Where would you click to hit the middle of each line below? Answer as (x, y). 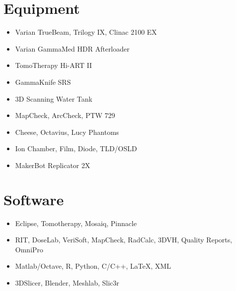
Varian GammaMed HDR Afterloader (72, 48)
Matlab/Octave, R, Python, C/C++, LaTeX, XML (93, 266)
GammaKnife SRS (43, 82)
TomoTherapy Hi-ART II (54, 65)
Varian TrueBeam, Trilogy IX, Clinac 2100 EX (86, 32)
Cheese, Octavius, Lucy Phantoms (67, 132)
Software (34, 199)
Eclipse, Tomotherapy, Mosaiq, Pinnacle (76, 223)
